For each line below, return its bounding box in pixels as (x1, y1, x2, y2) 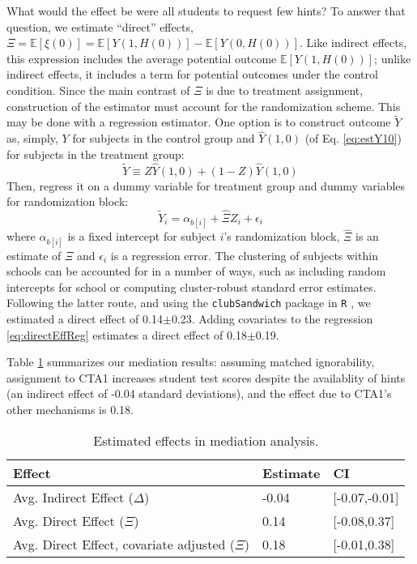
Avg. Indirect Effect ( (13, 487, 134, 506)
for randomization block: (6, 193, 129, 210)
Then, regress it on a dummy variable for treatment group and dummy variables (6, 177, 406, 194)
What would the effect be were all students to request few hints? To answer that (6, 2, 406, 19)
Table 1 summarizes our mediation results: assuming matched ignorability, (6, 353, 375, 370)
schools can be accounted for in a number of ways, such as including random (6, 263, 386, 280)
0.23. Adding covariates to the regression (171, 310, 373, 327)
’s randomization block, (223, 228, 340, 245)
